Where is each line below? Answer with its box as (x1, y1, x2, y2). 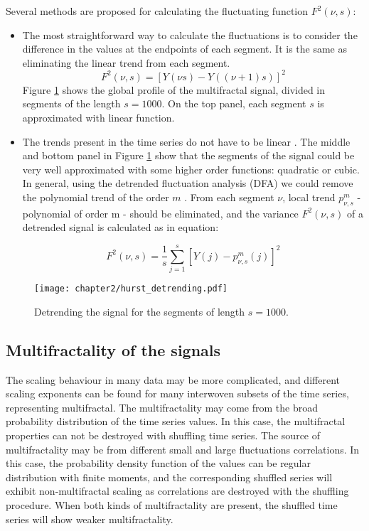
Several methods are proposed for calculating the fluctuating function (6, 4, 309, 18)
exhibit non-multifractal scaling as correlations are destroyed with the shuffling (6, 483, 349, 498)
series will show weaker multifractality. (6, 511, 173, 526)
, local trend (282, 190, 336, 205)
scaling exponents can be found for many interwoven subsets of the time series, (6, 386, 349, 401)
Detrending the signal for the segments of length (34, 304, 245, 318)
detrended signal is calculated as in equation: (22, 220, 219, 235)
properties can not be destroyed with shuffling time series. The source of (6, 427, 321, 442)
